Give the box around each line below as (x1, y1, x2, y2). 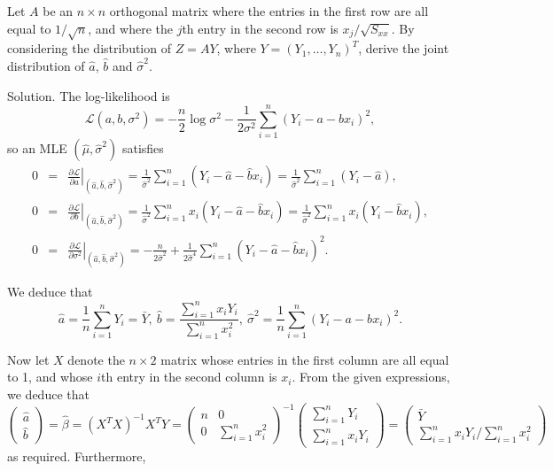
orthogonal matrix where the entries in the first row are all (109, 2, 429, 19)
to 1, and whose (7, 367, 93, 386)
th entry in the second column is (101, 367, 277, 386)
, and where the (88, 19, 173, 37)
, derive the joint (358, 39, 449, 58)
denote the (67, 350, 125, 368)
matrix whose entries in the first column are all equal (160, 350, 449, 368)
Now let (7, 350, 50, 368)
